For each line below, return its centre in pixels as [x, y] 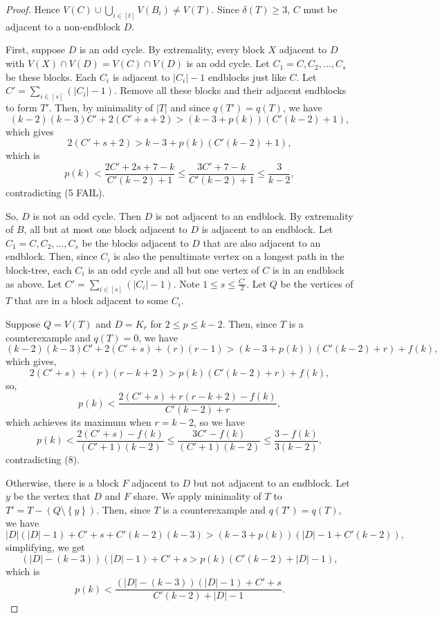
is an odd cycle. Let [228, 63]
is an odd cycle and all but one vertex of [174, 269]
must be [320, 9]
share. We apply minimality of [197, 496]
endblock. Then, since [52, 256]
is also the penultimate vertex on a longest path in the [229, 256]
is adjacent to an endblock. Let [267, 229]
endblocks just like [247, 76]
